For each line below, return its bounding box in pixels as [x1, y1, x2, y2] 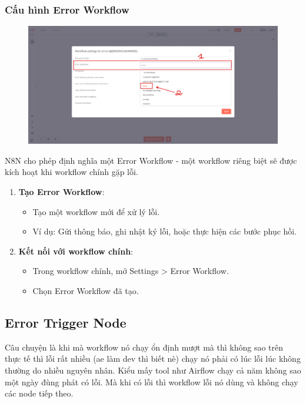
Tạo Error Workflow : [18, 185, 105, 197]
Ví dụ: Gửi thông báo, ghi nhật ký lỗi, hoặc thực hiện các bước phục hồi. [32, 225, 297, 237]
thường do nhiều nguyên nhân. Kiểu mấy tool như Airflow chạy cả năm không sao [5, 364, 301, 376]
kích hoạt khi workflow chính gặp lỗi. [5, 166, 138, 178]
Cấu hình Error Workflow [5, 2, 129, 16]
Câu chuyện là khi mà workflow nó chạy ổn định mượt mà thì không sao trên [5, 341, 284, 353]
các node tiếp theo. [5, 387, 74, 399]
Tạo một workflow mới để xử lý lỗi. [32, 205, 160, 217]
